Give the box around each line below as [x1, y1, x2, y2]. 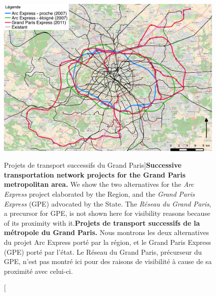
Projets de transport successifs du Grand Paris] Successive [4, 160, 182, 170]
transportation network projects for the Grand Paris [4, 169, 186, 179]
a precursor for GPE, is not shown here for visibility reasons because [4, 208, 211, 218]
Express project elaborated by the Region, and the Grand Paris [4, 189, 195, 199]
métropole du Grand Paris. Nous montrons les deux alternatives [4, 227, 209, 237]
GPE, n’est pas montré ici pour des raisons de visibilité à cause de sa [4, 256, 212, 266]
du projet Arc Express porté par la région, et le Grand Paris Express [4, 237, 211, 247]
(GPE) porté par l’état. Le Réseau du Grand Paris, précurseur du [4, 246, 202, 257]
